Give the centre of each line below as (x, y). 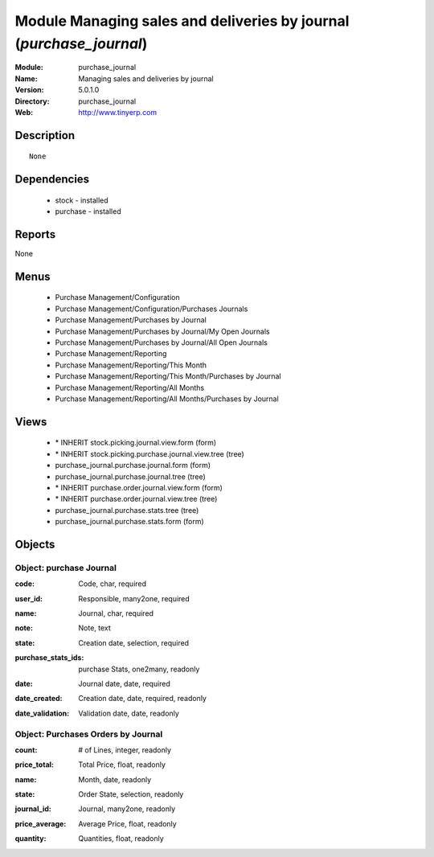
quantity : (31, 839)
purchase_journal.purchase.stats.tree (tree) (127, 510)
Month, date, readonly (115, 779)
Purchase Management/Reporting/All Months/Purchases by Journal (167, 399)
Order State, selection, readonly (131, 794)
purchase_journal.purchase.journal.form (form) (133, 465)
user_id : (29, 598)
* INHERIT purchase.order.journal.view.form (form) (139, 487)
